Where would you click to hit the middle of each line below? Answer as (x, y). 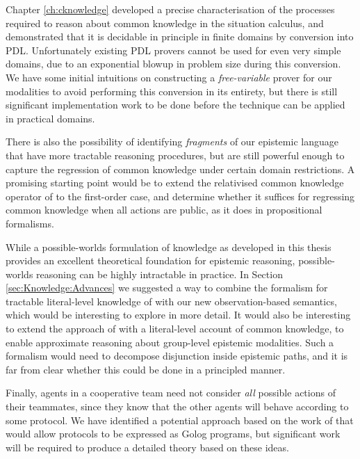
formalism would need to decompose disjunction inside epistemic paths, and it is (177, 356)
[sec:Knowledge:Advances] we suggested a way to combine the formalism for (167, 288)
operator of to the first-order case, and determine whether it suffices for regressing (180, 196)
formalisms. (30, 223)
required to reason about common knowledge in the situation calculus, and (165, 23)
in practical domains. (50, 118)
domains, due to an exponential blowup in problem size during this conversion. (173, 64)
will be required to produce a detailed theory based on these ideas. (147, 447)
